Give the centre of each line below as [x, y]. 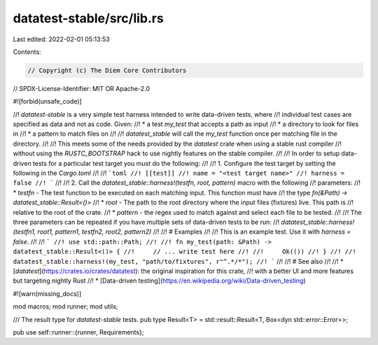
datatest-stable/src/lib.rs [88, 18]
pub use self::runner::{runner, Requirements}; [78, 332]
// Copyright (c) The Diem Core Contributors [107, 70]
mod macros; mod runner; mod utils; [65, 307]
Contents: [27, 52]
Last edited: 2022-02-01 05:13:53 [61, 39]
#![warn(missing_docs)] [47, 293]
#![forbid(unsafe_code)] [47, 101]
